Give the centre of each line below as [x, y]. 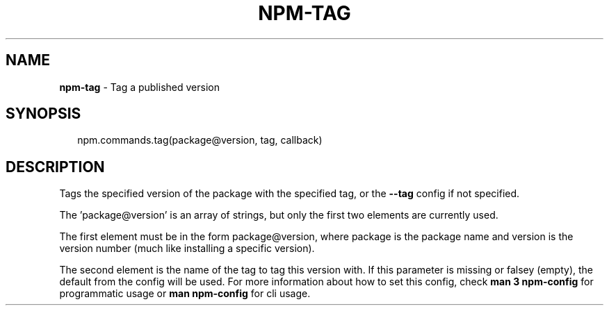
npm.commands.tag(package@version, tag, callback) [200, 140]
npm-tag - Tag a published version [139, 87]
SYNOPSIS [43, 114]
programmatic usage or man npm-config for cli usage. [185, 294]
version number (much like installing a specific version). [187, 249]
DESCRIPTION [55, 167]
